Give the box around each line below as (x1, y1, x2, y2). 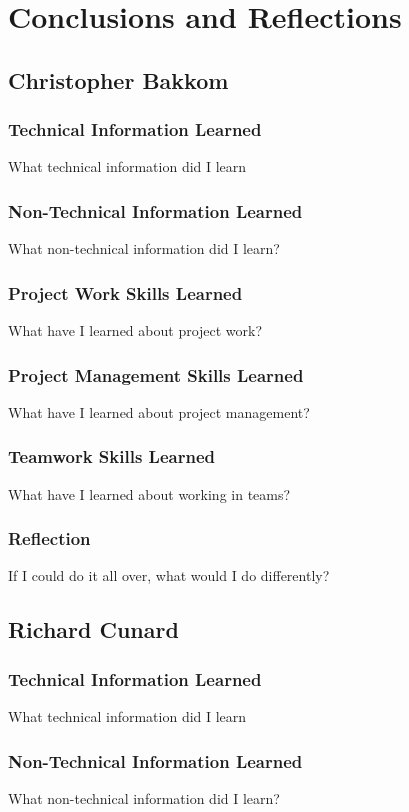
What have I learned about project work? (8, 320, 263, 340)
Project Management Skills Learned (8, 362, 304, 387)
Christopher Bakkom (8, 64, 229, 95)
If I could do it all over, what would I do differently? (8, 565, 330, 586)
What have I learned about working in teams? (8, 483, 291, 504)
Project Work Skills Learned (8, 280, 243, 305)
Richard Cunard (8, 614, 179, 645)
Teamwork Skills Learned (8, 444, 215, 469)
